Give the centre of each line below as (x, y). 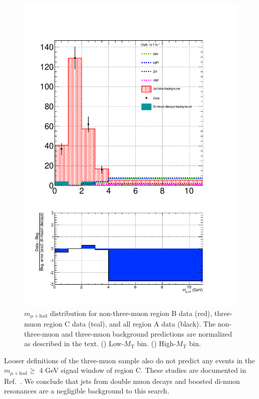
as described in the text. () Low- (74, 343)
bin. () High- (156, 343)
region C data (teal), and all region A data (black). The (129, 323)
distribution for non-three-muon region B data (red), (131, 313)
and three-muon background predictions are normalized (147, 333)
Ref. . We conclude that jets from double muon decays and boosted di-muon (122, 381)
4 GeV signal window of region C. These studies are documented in (143, 370)
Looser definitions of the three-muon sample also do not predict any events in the (129, 360)
